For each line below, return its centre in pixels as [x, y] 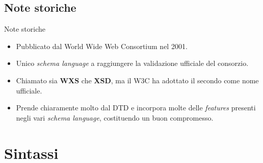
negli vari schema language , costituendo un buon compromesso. [115, 117]
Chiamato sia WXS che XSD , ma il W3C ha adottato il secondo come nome [137, 80]
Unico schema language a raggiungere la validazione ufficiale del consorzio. [132, 63]
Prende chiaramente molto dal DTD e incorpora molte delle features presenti [136, 108]
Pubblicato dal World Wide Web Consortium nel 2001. [102, 46]
